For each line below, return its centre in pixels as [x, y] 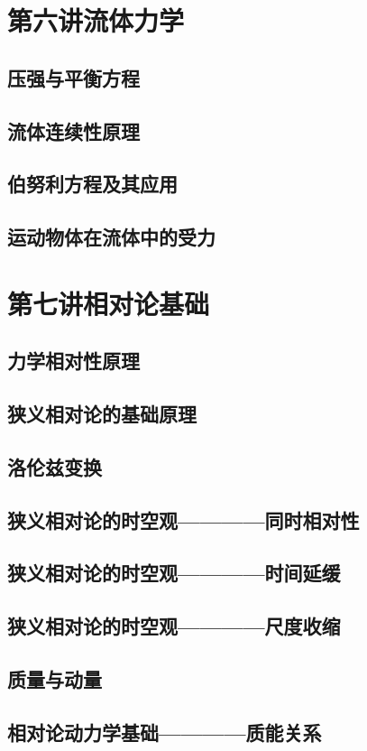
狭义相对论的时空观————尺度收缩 [174, 626]
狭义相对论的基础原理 [102, 414]
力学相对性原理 [73, 361]
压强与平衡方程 [73, 77]
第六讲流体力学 [96, 20]
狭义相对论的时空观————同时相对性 [183, 519]
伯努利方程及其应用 [92, 184]
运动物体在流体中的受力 [111, 237]
